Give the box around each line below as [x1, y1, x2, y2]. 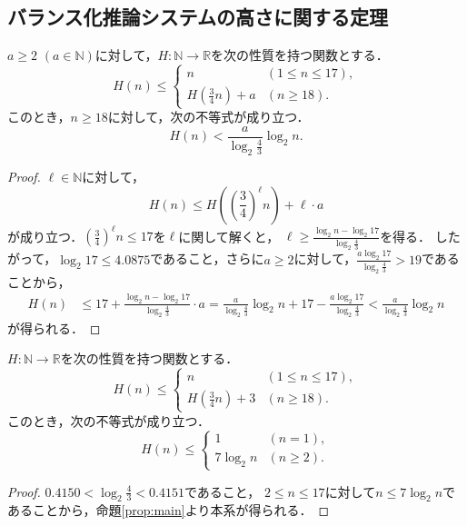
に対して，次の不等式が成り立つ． [107, 107, 310, 126]
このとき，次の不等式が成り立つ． [7, 411, 210, 430]
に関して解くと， [178, 226, 280, 245]
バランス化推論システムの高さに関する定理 [7, 3, 388, 31]
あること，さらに [163, 249, 264, 268]
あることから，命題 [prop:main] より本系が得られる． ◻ [7, 501, 330, 520]
